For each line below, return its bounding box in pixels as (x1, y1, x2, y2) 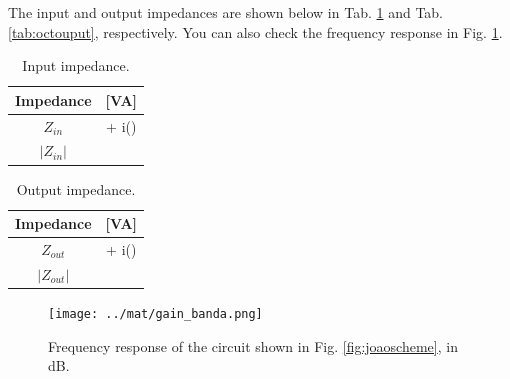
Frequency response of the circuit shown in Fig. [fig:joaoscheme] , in (48, 335, 458, 356)
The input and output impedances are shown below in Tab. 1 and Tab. (8, 2, 444, 22)
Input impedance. (22, 55, 130, 76)
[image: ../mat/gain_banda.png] (48, 306, 263, 321)
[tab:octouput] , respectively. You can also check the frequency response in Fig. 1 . (8, 21, 503, 42)
